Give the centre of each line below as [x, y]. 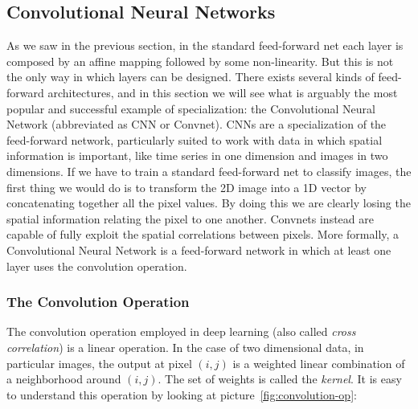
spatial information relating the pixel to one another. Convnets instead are [190, 218]
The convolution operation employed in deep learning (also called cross [181, 331]
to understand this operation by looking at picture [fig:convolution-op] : [182, 394]
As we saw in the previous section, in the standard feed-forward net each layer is [205, 45]
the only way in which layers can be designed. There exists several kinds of [191, 77]
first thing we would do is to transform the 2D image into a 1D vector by [186, 187]
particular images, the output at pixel [99, 363]
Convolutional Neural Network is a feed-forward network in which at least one [199, 249]
